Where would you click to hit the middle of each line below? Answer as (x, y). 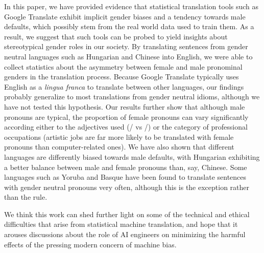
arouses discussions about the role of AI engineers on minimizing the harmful (125, 234)
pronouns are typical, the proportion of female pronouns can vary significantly (126, 117)
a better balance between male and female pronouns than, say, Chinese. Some (126, 167)
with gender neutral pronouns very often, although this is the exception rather (127, 187)
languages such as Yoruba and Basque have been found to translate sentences (125, 177)
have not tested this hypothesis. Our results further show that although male (125, 106)
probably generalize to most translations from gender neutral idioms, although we (132, 97)
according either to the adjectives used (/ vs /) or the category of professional (126, 127)
